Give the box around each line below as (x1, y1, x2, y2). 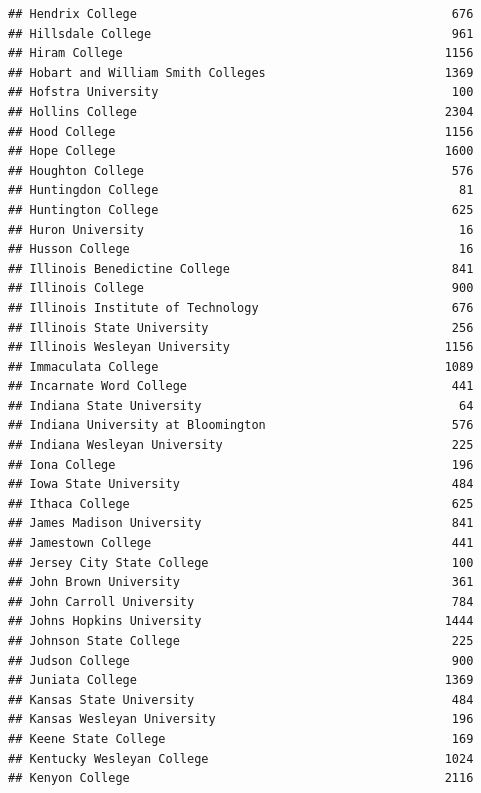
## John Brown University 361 (8, 575, 474, 590)
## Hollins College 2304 (8, 104, 474, 119)
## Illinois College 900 (8, 281, 474, 296)
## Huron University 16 (8, 222, 474, 237)
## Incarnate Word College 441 (8, 379, 474, 394)
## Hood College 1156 (8, 124, 474, 139)
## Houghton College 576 (8, 163, 474, 178)
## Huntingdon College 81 (8, 183, 474, 198)
